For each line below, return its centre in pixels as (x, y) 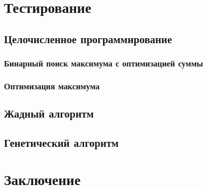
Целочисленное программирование (88, 38)
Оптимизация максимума (52, 86)
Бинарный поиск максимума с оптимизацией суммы (104, 63)
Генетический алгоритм (61, 143)
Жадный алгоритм (49, 113)
